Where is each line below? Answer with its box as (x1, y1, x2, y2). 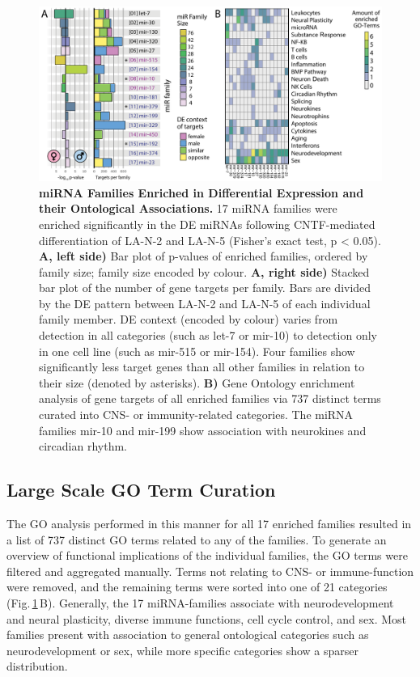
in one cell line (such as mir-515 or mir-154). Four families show (39, 342, 355, 359)
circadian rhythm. (39, 438, 127, 455)
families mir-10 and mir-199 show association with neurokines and (39, 421, 367, 438)
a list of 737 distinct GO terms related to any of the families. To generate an (6, 531, 387, 548)
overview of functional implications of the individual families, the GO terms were (6, 547, 408, 564)
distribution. (6, 658, 68, 675)
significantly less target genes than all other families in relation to (39, 358, 365, 375)
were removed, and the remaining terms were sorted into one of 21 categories (6, 578, 388, 595)
